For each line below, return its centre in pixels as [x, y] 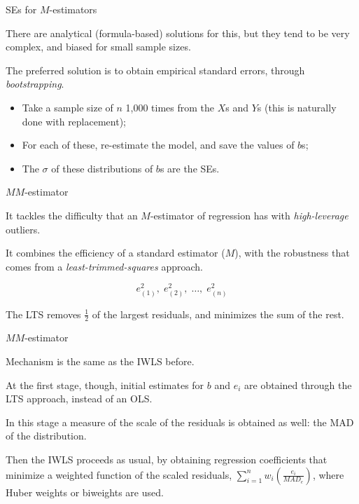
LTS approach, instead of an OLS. [79, 399]
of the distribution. [46, 436]
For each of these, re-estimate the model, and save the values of [158, 145]
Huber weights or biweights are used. [85, 492]
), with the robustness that [292, 253]
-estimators [73, 9]
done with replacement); [74, 121]
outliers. [23, 229]
